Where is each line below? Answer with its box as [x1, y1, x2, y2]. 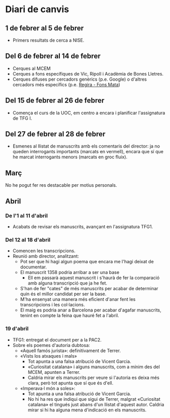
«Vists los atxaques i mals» [20, 353, 77, 359]
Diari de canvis [5, 4, 70, 15]
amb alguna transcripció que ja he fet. [27, 280, 108, 286]
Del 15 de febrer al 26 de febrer [5, 96, 105, 105]
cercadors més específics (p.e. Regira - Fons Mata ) [12, 81, 120, 87]
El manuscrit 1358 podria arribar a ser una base [20, 269, 120, 275]
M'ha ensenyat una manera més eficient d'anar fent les [20, 296, 136, 302]
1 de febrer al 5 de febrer [5, 24, 84, 32]
